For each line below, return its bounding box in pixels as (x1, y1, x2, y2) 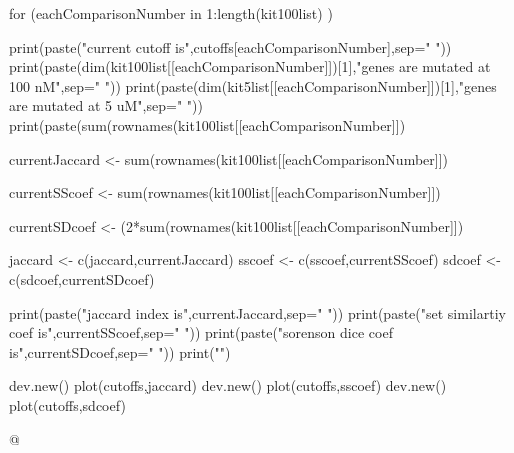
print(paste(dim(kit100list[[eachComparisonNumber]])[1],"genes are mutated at (9, 56, 491, 77)
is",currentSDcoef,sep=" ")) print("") (9, 341, 231, 362)
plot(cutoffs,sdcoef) (9, 394, 126, 415)
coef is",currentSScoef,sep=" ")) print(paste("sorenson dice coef (9, 322, 393, 343)
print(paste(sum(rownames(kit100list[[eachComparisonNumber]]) (9, 114, 406, 135)
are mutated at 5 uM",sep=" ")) (9, 95, 203, 116)
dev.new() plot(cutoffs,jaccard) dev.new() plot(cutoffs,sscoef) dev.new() (9, 375, 447, 396)
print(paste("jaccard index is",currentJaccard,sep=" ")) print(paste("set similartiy (9, 302, 506, 323)
